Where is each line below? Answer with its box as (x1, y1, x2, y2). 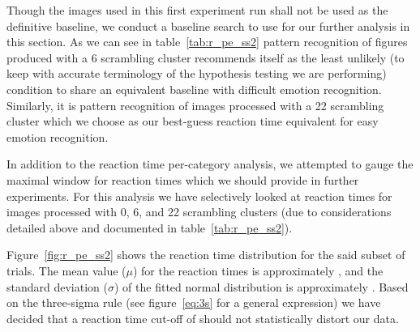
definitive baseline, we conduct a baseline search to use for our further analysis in (6, 17, 410, 34)
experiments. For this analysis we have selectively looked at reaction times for (6, 187, 392, 204)
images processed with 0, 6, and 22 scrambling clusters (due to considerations (6, 203, 392, 220)
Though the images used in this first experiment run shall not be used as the (6, 2, 388, 18)
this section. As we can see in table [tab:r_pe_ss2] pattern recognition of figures (6, 33, 408, 50)
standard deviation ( (6, 278, 108, 295)
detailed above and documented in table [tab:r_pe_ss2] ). (6, 219, 293, 236)
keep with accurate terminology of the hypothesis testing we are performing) (6, 65, 387, 82)
